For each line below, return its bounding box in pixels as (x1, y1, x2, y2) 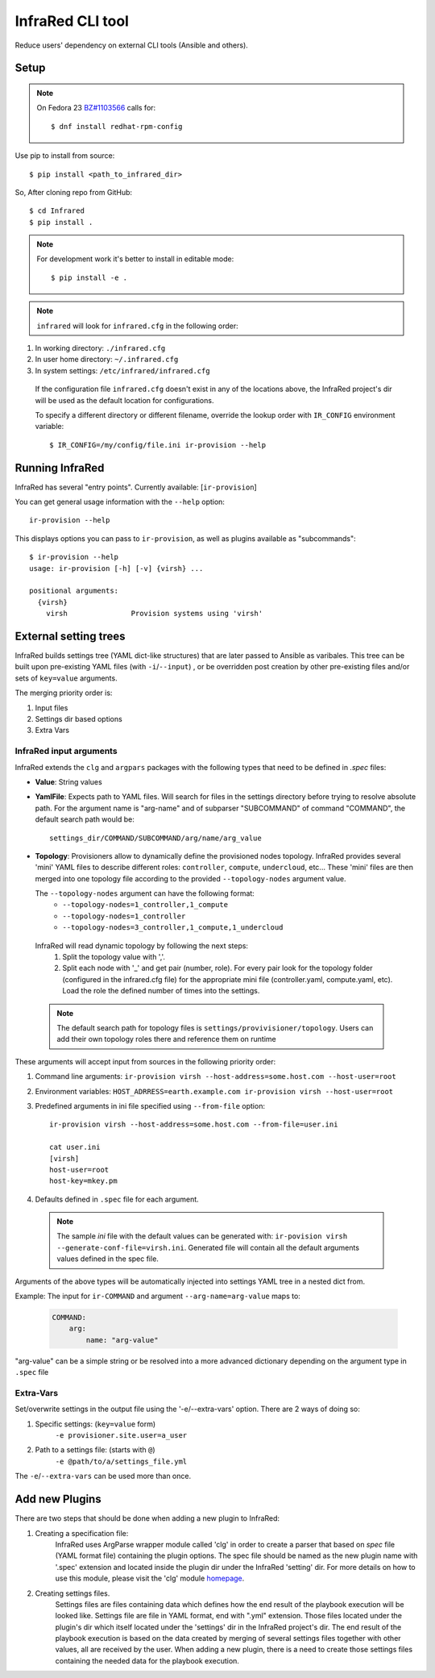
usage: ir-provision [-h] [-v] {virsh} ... (29, 564, 204, 573)
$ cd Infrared (29, 206, 85, 215)
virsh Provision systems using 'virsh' (45, 609, 263, 618)
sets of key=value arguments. (14, 673, 118, 683)
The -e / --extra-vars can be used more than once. (14, 1472, 192, 1481)
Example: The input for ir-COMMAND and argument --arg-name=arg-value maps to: (14, 1291, 301, 1301)
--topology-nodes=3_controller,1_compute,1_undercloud (62, 923, 284, 932)
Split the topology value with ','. (62, 952, 165, 962)
